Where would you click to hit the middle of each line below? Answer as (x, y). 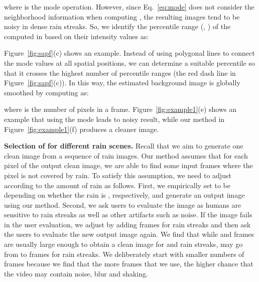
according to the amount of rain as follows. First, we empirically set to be (117, 185)
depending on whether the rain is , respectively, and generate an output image (124, 195)
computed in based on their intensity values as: (77, 36)
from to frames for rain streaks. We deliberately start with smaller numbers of (124, 254)
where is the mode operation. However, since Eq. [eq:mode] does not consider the (129, 7)
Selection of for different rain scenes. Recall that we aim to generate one (124, 146)
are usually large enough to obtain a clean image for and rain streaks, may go (123, 244)
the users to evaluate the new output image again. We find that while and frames (129, 234)
